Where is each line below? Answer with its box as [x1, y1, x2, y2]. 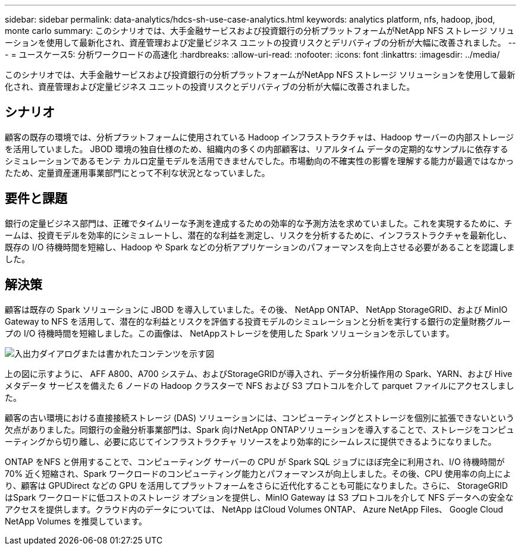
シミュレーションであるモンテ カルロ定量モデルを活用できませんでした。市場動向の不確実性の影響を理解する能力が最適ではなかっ [5, 155, 514, 166]
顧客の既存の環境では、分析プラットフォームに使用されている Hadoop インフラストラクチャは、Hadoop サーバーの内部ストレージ [5, 131, 514, 142]
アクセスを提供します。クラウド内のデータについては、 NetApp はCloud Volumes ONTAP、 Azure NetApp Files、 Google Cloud [5, 504, 503, 514]
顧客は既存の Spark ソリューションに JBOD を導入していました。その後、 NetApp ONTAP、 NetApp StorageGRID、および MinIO [5, 304, 508, 315]
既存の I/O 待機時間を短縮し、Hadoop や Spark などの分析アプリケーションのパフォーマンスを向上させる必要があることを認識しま [5, 241, 515, 252]
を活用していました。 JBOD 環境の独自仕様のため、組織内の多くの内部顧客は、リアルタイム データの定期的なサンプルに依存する [5, 143, 509, 154]
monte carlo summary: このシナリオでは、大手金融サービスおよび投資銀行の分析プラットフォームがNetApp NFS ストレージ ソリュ [5, 26, 515, 36]
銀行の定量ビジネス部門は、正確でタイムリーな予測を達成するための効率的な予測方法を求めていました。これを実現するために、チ [5, 218, 513, 228]
